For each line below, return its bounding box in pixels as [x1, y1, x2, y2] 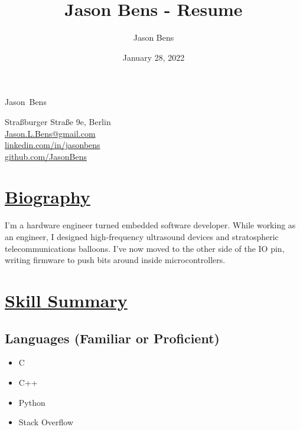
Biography [5, 185, 90, 209]
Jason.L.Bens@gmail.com [5, 127, 96, 139]
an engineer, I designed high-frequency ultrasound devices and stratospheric [5, 231, 279, 242]
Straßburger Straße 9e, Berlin [5, 115, 111, 127]
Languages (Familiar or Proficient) [5, 329, 220, 347]
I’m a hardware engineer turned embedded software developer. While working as [5, 219, 296, 231]
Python [18, 396, 45, 408]
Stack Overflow [18, 416, 74, 428]
